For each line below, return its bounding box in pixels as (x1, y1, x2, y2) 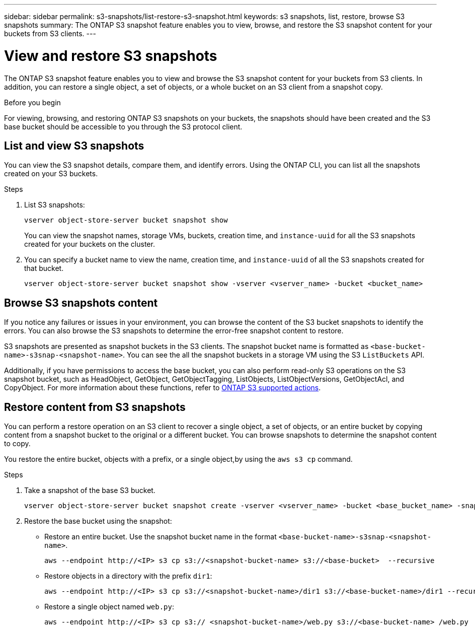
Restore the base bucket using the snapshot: (24, 517, 172, 526)
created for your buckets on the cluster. (24, 240, 155, 249)
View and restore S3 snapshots (4, 47, 217, 64)
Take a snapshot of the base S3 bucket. (24, 486, 155, 495)
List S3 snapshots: (24, 200, 85, 209)
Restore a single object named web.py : (44, 602, 174, 611)
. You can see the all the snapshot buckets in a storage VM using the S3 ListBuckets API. (123, 351, 425, 360)
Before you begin (4, 98, 61, 107)
